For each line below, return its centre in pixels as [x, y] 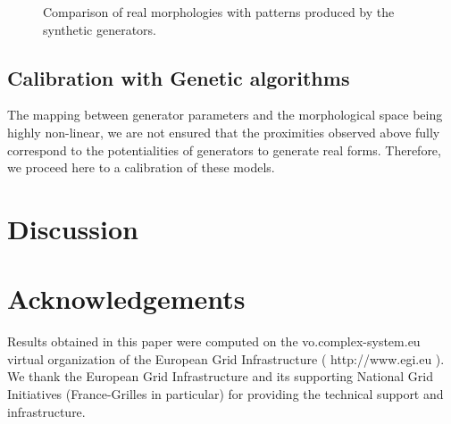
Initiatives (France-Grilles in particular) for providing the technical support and [225, 394]
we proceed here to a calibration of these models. [141, 167]
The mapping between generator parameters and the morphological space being [225, 115]
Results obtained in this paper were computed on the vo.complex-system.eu [214, 341]
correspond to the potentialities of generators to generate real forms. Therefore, [224, 150]
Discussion [73, 228]
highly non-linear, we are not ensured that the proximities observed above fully [224, 132]
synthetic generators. [100, 29]
